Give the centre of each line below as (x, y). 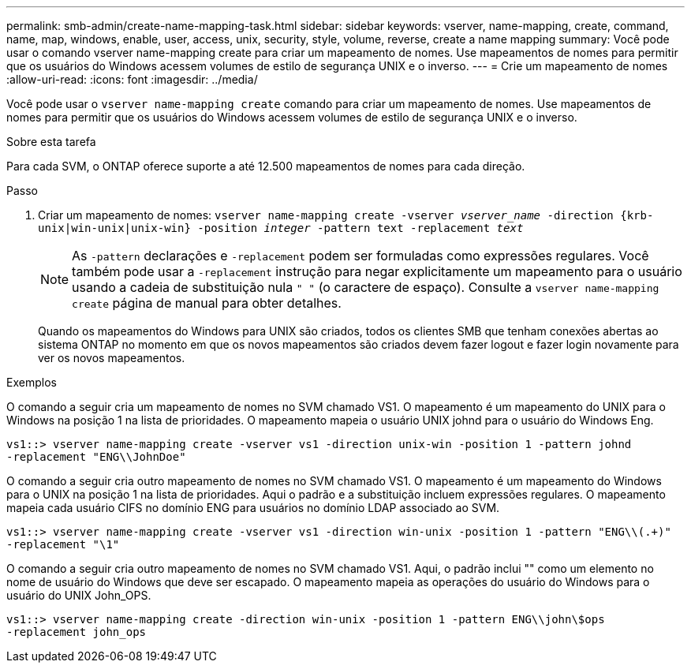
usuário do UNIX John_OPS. (79, 595)
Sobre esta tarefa (51, 142)
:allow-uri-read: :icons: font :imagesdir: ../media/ (132, 79)
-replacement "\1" (63, 544)
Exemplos (32, 382)
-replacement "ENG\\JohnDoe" (96, 457)
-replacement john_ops (77, 632)
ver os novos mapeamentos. (112, 358)
